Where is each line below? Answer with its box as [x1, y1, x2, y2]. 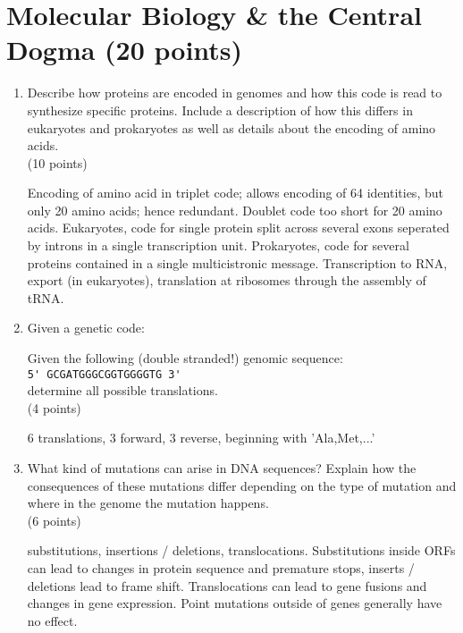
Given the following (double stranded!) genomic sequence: [27, 349, 343, 367]
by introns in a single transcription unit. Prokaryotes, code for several [27, 236, 409, 255]
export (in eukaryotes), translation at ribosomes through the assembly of [27, 271, 426, 290]
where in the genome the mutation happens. [27, 494, 269, 512]
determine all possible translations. [27, 381, 218, 400]
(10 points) [27, 153, 88, 172]
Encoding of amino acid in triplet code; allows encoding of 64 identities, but [27, 183, 443, 202]
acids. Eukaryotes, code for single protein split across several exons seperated [27, 218, 450, 237]
